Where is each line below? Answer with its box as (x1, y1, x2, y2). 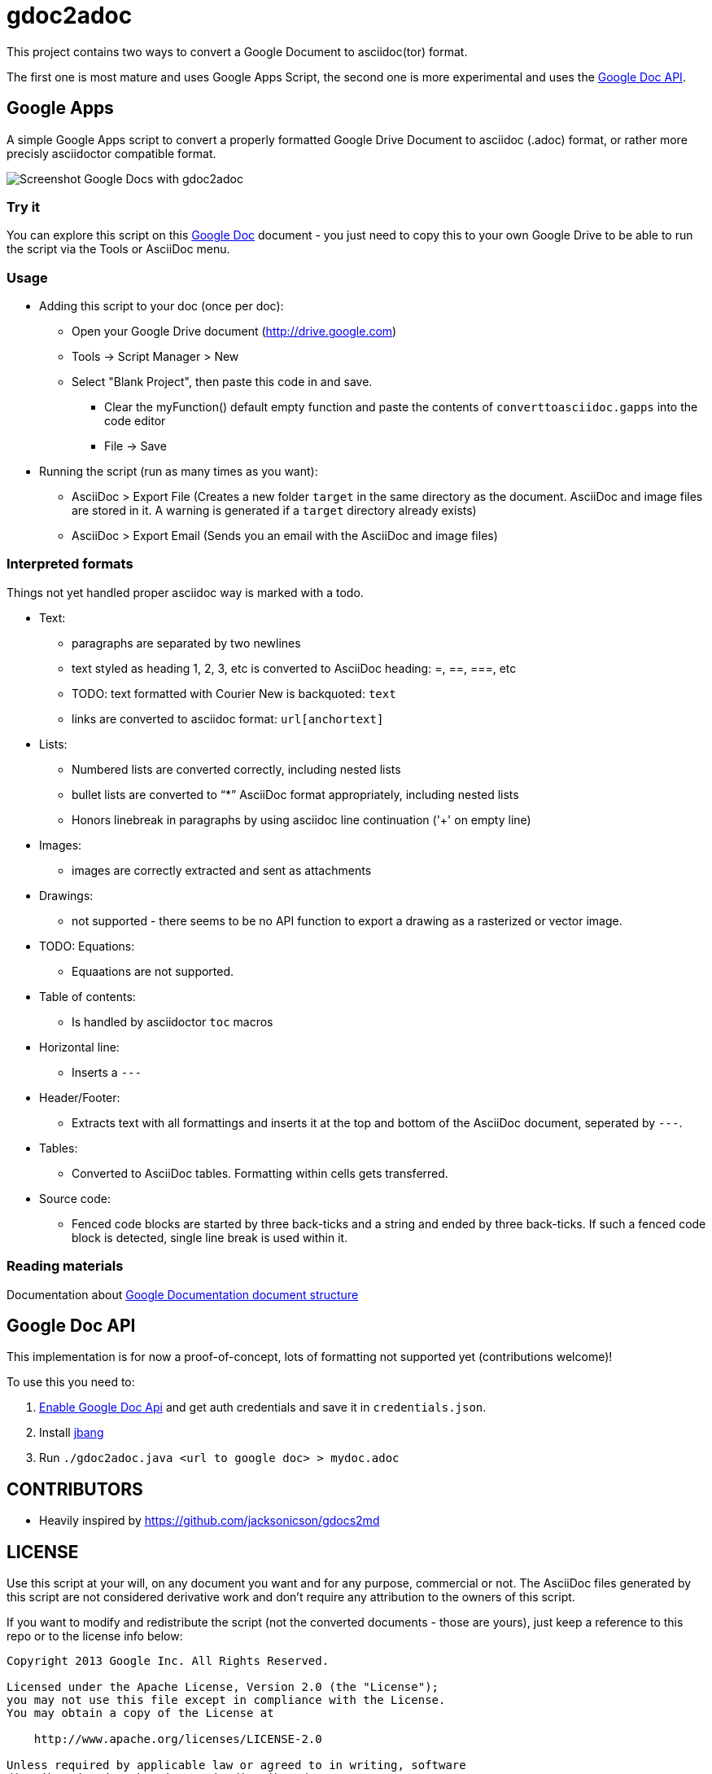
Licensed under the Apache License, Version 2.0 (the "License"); (7, 1680, 439, 1694)
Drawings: (39, 888, 94, 902)
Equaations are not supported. (72, 964, 234, 978)
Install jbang (39, 1425, 104, 1440)
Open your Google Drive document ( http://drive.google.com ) (72, 324, 397, 339)
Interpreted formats (7, 555, 133, 573)
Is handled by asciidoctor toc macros (72, 1014, 273, 1029)
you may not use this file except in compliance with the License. (7, 1693, 446, 1707)
